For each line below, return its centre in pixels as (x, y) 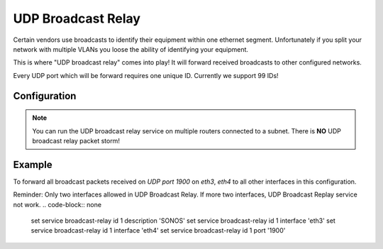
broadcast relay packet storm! (76, 140)
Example (33, 164)
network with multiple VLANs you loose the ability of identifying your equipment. (131, 49)
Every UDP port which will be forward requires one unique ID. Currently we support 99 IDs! (146, 75)
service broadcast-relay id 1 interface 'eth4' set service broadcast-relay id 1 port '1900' (158, 231)
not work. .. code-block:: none (57, 204)
